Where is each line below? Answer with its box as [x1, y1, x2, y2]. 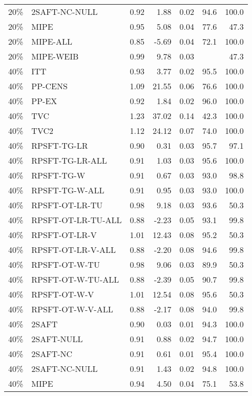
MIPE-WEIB [31, 50, 79, 62]
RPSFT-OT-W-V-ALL [31, 303, 113, 315]
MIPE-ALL [31, 35, 72, 47]
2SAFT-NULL [31, 333, 83, 345]
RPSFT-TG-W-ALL [31, 184, 104, 196]
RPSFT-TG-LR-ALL [31, 154, 107, 166]
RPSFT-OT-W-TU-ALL [31, 273, 119, 285]
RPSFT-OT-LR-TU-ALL [31, 214, 122, 226]
